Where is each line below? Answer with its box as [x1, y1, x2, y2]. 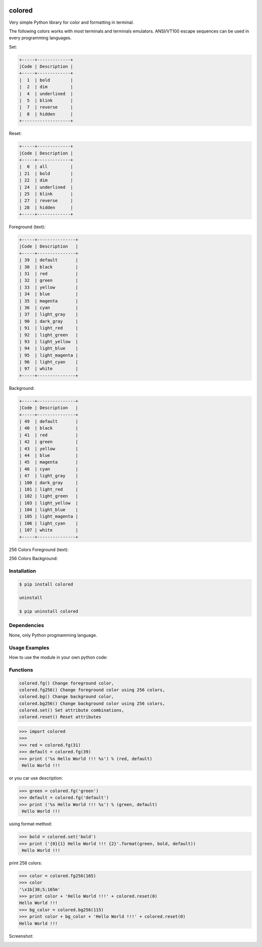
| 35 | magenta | [19, 298, 79, 303]
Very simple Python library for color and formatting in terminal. [9, 19, 134, 25]
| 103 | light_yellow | [19, 500, 79, 506]
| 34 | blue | [19, 291, 79, 297]
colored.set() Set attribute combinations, [19, 708, 125, 713]
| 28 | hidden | [19, 204, 73, 210]
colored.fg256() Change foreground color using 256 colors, [19, 687, 165, 693]
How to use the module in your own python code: [9, 654, 108, 660]
